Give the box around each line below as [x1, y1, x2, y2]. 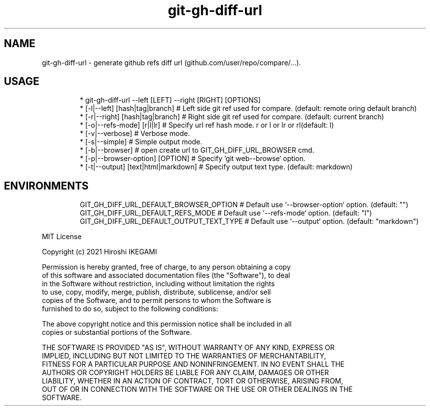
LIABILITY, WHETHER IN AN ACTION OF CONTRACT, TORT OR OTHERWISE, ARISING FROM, [42, 377, 344, 385]
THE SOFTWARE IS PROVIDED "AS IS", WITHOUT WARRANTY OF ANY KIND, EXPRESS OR [42, 343, 335, 352]
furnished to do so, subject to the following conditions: [42, 304, 218, 313]
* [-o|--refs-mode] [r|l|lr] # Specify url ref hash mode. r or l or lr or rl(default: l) [80, 121, 334, 130]
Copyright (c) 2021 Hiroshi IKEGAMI [42, 247, 157, 256]
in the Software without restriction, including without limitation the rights [42, 279, 275, 288]
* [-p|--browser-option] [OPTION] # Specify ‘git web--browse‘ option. [80, 154, 306, 163]
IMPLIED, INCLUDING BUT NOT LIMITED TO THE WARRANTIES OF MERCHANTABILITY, [42, 352, 326, 360]
